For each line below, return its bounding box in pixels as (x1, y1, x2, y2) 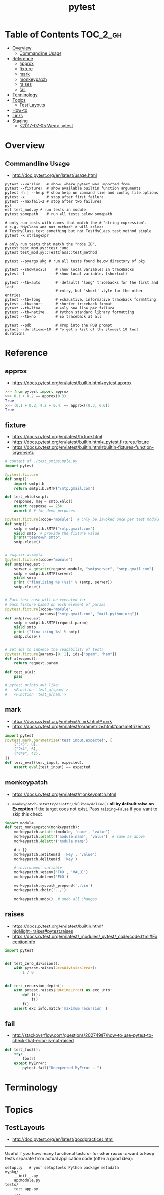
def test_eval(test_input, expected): (5, 760, 84, 765)
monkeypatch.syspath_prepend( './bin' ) (14, 883, 93, 888)
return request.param (14, 660, 58, 665)
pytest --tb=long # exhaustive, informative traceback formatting (5, 297, 156, 302)
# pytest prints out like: (5, 683, 60, 688)
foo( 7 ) (22, 1056, 36, 1061)
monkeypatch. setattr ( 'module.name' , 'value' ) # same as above (14, 834, 145, 839)
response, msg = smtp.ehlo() (14, 499, 73, 504)
